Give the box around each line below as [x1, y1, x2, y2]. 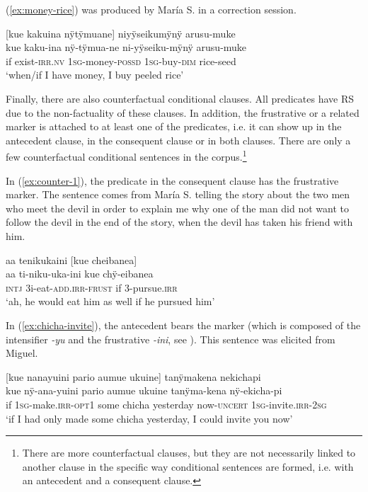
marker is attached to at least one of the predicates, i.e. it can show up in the [6, 119, 342, 134]
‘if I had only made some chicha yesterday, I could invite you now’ [6, 411, 293, 425]
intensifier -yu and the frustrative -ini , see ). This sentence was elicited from [6, 331, 335, 346]
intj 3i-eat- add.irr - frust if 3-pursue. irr [6, 280, 178, 294]
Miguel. [6, 345, 38, 360]
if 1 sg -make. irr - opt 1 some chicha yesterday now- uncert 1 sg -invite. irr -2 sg [6, 396, 327, 411]
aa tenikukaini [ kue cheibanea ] [6, 252, 137, 267]
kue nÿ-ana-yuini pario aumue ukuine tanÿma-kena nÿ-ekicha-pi [6, 383, 282, 398]
